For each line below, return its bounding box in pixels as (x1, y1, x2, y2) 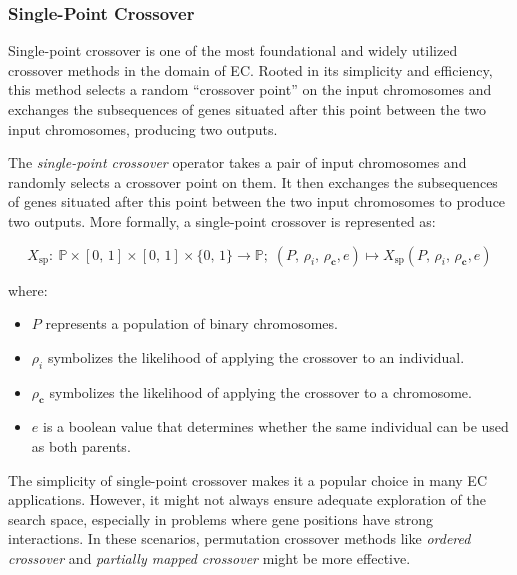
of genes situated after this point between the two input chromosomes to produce (8, 191, 506, 212)
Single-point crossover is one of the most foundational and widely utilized (8, 40, 458, 61)
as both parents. (31, 435, 131, 456)
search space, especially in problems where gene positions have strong (8, 508, 433, 529)
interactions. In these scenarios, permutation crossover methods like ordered (8, 528, 471, 549)
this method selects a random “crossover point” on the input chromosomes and (8, 79, 492, 100)
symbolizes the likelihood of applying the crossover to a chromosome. (49, 381, 472, 402)
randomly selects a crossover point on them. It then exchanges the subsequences (8, 171, 498, 192)
